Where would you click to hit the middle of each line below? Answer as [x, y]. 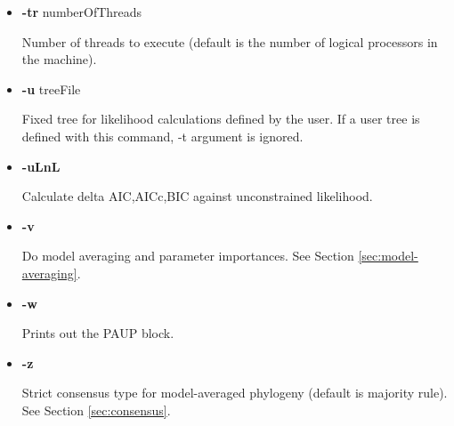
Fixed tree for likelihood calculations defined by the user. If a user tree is [221, 119]
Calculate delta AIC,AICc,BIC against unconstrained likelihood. [197, 196]
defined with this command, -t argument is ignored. [162, 136]
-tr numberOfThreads [82, 12]
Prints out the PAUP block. [98, 333]
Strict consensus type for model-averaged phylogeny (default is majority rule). [235, 393]
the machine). [59, 59]
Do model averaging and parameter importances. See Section [188, 256]
